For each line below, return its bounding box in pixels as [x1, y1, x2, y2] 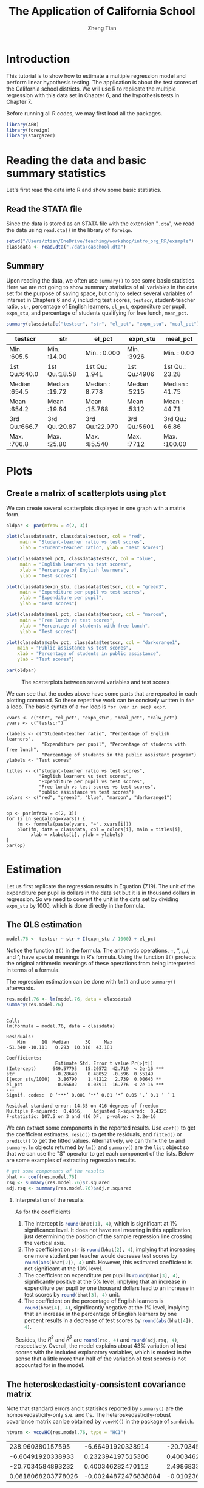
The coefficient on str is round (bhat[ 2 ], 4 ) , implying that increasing [24, 1246, 196, 1253]
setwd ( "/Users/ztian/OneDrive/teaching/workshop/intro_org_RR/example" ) [6, 238, 194, 244]
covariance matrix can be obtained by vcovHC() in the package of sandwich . [6, 1418, 194, 1425]
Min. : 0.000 [85, 348, 120, 357]
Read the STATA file [6, 204, 83, 214]
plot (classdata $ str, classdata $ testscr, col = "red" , [6, 533, 146, 540]
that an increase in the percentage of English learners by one [24, 1310, 177, 1317]
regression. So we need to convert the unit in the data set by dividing [6, 895, 179, 903]
